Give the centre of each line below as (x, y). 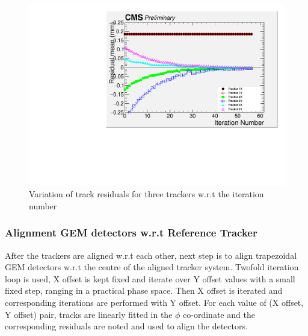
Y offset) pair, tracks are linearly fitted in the (89, 314)
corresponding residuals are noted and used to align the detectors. (126, 326)
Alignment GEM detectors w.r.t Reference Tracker (131, 233)
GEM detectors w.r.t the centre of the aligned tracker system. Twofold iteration (152, 267)
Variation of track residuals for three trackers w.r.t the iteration (146, 194)
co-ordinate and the (219, 314)
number (43, 205)
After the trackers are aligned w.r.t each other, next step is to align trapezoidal (151, 255)
